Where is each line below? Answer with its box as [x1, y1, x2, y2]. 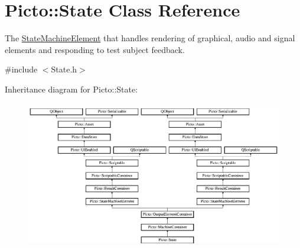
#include [5, 63, 38, 75]
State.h [51, 63, 77, 75]
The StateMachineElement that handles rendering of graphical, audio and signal [5, 32, 295, 44]
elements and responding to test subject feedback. [5, 43, 185, 55]
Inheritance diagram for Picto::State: [5, 82, 138, 95]
